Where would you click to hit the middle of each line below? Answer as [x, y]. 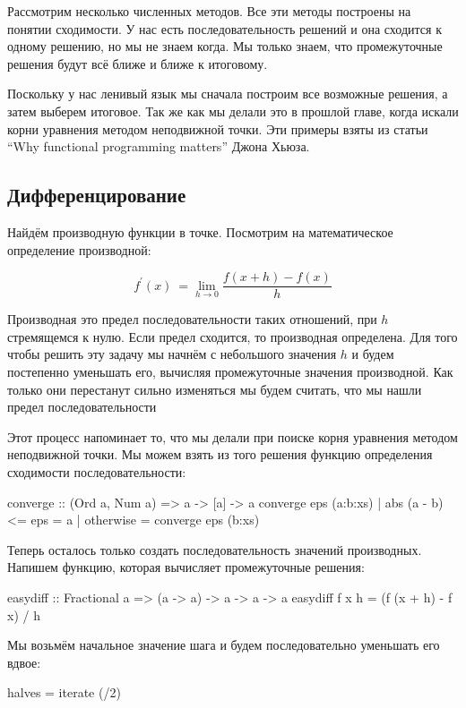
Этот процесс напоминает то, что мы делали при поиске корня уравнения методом [233, 436]
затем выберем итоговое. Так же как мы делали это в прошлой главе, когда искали [233, 111]
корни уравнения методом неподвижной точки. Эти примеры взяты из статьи [218, 128]
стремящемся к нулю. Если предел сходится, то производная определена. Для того [233, 336]
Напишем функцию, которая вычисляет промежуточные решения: [186, 567]
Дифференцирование [97, 195]
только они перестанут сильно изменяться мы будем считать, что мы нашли [215, 389]
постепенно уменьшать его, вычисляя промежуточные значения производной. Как [230, 371]
